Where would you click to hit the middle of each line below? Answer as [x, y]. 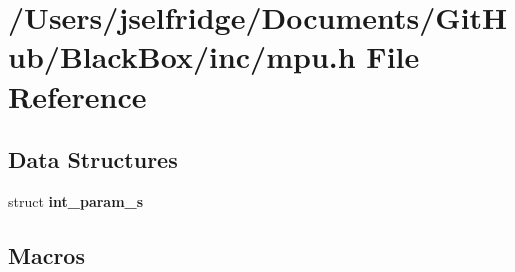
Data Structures [93, 159]
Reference [77, 95]
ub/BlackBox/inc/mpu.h [182, 56]
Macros [46, 254]
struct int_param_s [76, 200]
